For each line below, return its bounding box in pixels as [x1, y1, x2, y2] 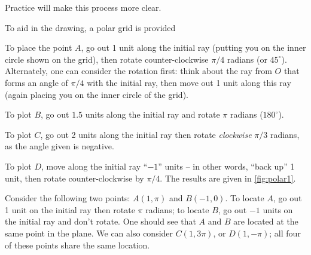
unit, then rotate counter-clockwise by [5, 171, 144, 184]
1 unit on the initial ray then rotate [5, 203, 135, 216]
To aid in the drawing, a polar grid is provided [5, 21, 176, 33]
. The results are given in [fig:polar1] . [160, 171, 296, 184]
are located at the [233, 215, 298, 228]
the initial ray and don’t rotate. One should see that [5, 215, 196, 228]
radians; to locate [145, 203, 209, 216]
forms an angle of [5, 76, 68, 88]
